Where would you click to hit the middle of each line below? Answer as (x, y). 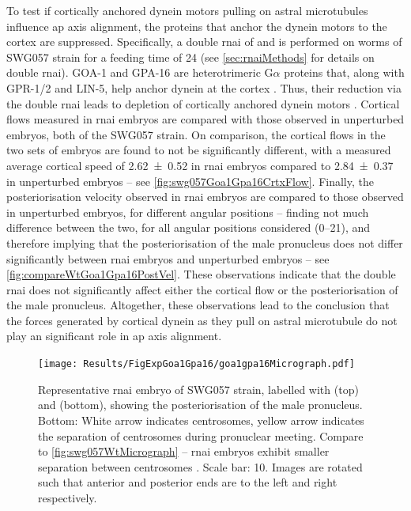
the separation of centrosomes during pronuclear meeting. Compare (201, 435)
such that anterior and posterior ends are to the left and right (188, 482)
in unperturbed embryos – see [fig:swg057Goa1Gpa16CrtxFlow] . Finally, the (190, 181)
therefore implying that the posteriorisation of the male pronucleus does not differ (205, 242)
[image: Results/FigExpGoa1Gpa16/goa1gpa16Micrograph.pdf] (196, 364)
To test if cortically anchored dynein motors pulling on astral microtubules (187, 10)
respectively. (68, 497)
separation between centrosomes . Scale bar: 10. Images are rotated (200, 466)
